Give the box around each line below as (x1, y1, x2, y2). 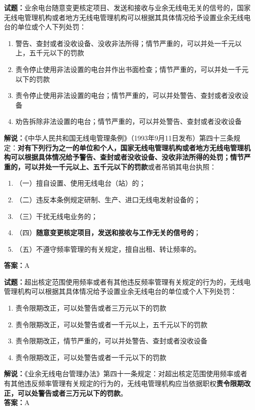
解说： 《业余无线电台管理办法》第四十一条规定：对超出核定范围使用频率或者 (4, 368, 247, 379)
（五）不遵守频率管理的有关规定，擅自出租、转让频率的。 (15, 243, 201, 254)
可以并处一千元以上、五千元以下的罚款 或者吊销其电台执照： (24, 161, 216, 171)
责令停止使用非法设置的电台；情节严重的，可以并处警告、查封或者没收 (15, 90, 242, 100)
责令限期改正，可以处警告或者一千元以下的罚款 (15, 352, 166, 362)
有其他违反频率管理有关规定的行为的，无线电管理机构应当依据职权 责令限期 (4, 378, 244, 388)
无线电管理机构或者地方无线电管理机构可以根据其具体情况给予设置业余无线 (4, 12, 244, 22)
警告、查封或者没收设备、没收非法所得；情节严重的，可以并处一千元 (15, 38, 235, 48)
